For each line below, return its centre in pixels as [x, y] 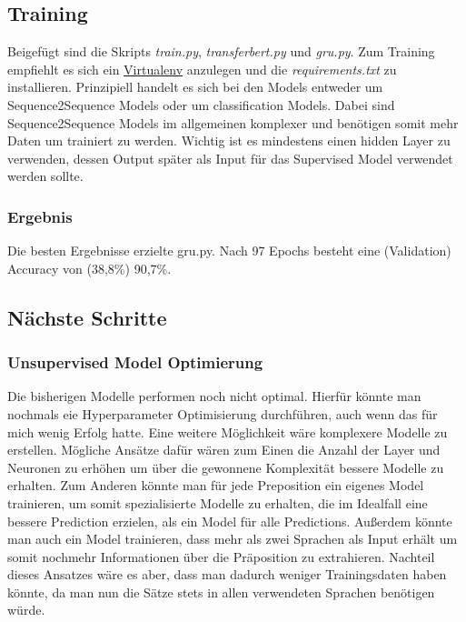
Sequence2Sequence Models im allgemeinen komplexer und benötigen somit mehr [233, 122]
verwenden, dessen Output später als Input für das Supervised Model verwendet [230, 158]
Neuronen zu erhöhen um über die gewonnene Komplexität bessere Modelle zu [226, 467]
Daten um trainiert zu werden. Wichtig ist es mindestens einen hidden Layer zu [229, 140]
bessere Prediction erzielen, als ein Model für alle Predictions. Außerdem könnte [230, 521]
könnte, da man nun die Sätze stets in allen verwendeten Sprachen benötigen [221, 592]
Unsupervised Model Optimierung [135, 362]
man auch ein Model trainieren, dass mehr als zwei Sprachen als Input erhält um [233, 539]
